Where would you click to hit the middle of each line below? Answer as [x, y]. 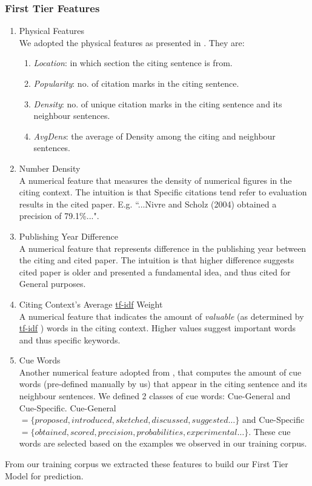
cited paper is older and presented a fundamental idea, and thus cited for [155, 272]
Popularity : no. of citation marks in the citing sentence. [136, 83]
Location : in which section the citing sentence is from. [133, 63]
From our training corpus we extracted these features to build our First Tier [147, 464]
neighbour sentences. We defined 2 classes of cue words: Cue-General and [155, 396]
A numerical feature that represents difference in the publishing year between [163, 248]
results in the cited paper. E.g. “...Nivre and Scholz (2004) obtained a [148, 204]
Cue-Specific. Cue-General [68, 407]
